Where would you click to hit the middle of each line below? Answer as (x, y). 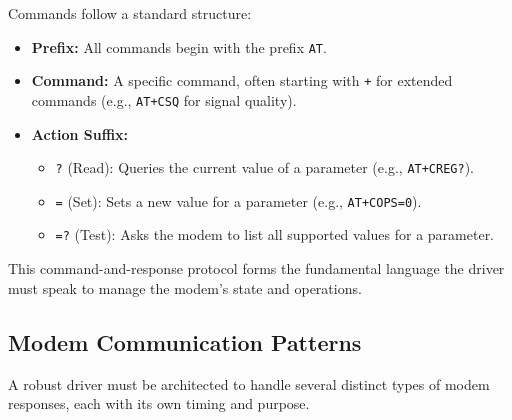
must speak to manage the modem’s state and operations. (185, 287)
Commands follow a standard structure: (130, 13)
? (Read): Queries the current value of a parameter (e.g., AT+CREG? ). (264, 167)
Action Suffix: (80, 133)
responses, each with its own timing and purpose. (159, 403)
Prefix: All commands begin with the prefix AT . (179, 46)
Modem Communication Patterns (185, 341)
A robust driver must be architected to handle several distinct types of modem (249, 383)
